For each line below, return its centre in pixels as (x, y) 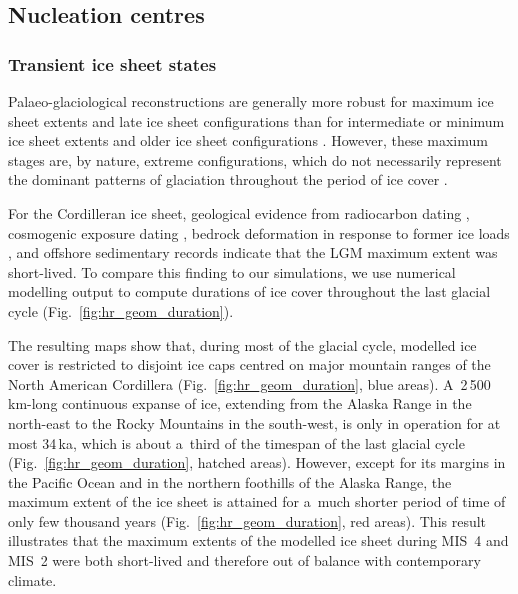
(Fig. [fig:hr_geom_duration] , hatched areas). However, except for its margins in (257, 462)
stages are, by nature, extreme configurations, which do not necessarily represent (255, 159)
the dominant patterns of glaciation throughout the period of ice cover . (228, 179)
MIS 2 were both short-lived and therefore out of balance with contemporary (244, 560)
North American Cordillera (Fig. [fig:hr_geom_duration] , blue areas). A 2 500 (249, 383)
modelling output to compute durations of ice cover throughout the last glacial (249, 291)
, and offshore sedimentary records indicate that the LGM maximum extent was (253, 252)
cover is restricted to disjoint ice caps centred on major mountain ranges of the (249, 364)
